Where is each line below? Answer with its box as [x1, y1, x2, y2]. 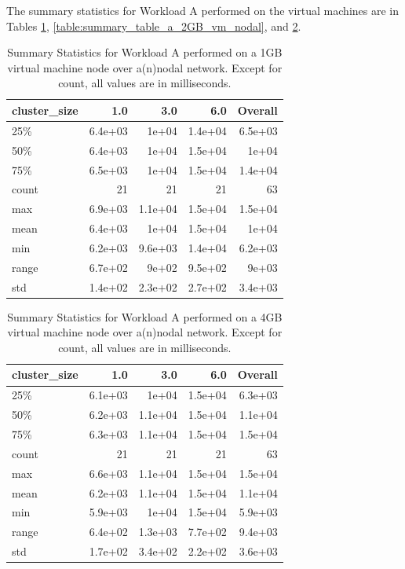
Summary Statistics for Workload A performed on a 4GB [7, 308, 283, 325]
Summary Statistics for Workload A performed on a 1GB [7, 44, 283, 61]
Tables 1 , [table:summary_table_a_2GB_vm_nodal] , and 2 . [6, 17, 301, 34]
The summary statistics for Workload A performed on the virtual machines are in [6, 2, 399, 18]
